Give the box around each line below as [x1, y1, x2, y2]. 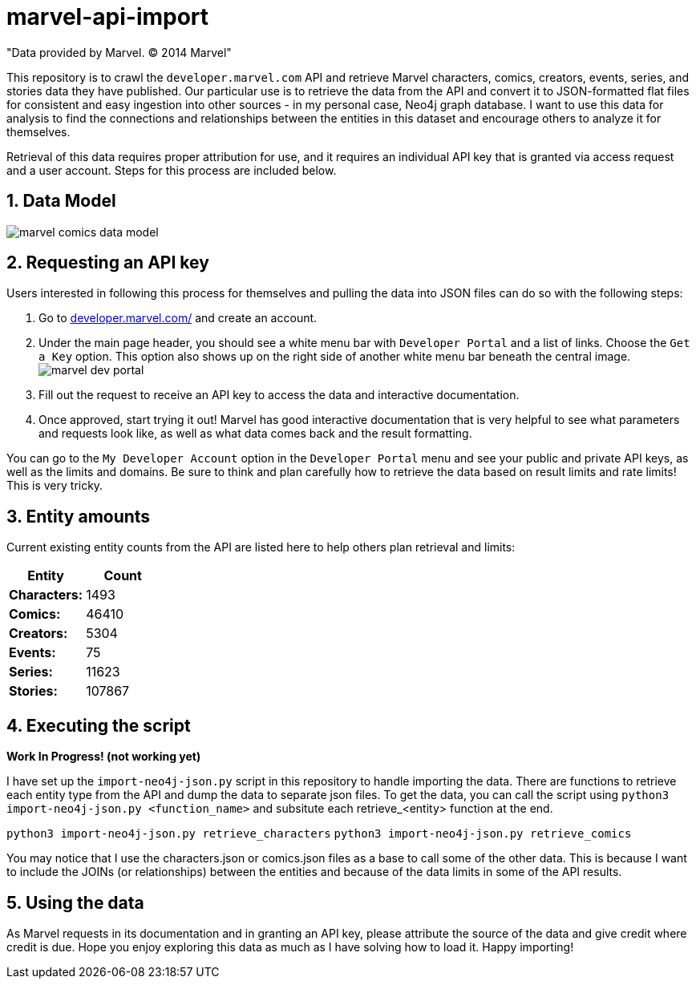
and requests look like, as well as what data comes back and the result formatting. [38, 426, 472, 441]
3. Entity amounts [6, 506, 151, 527]
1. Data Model [6, 191, 116, 212]
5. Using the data [6, 892, 144, 913]
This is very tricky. [6, 478, 103, 493]
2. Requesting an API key [6, 252, 209, 273]
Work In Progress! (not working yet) [6, 749, 201, 764]
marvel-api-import [6, 3, 209, 30]
